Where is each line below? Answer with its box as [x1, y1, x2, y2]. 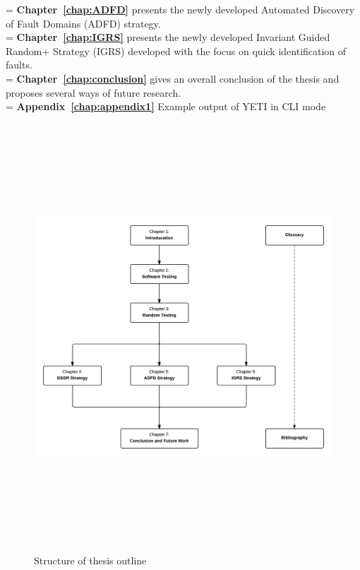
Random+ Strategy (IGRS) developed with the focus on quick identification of [6, 43, 347, 58]
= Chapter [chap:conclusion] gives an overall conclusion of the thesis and [6, 71, 340, 85]
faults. [6, 57, 32, 72]
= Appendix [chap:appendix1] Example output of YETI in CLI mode [6, 99, 326, 114]
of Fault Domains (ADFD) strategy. [6, 16, 161, 30]
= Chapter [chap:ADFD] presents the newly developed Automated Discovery [6, 2, 355, 16]
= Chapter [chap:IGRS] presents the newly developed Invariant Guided [6, 30, 330, 44]
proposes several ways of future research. [6, 85, 181, 100]
